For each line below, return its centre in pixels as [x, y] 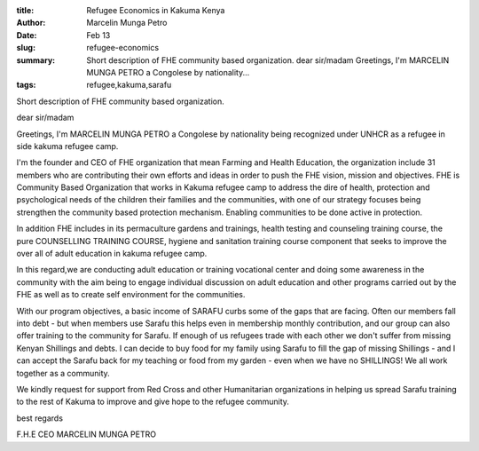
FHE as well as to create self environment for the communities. [131, 295]
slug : [26, 48]
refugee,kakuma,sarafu [129, 85]
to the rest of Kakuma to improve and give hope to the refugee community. [153, 402]
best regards [40, 418]
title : [25, 10]
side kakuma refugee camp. [67, 146]
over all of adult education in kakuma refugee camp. [112, 254]
